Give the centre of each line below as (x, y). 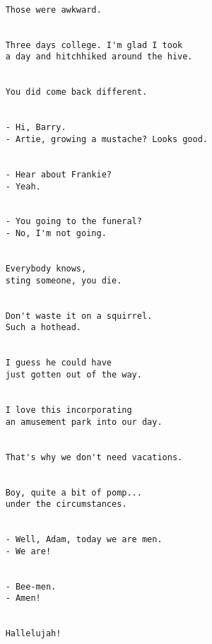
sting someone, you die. (64, 280)
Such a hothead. (43, 328)
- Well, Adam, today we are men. (84, 540)
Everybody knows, (46, 269)
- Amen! (23, 598)
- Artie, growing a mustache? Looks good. (106, 139)
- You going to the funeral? (73, 222)
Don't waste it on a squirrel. (79, 316)
